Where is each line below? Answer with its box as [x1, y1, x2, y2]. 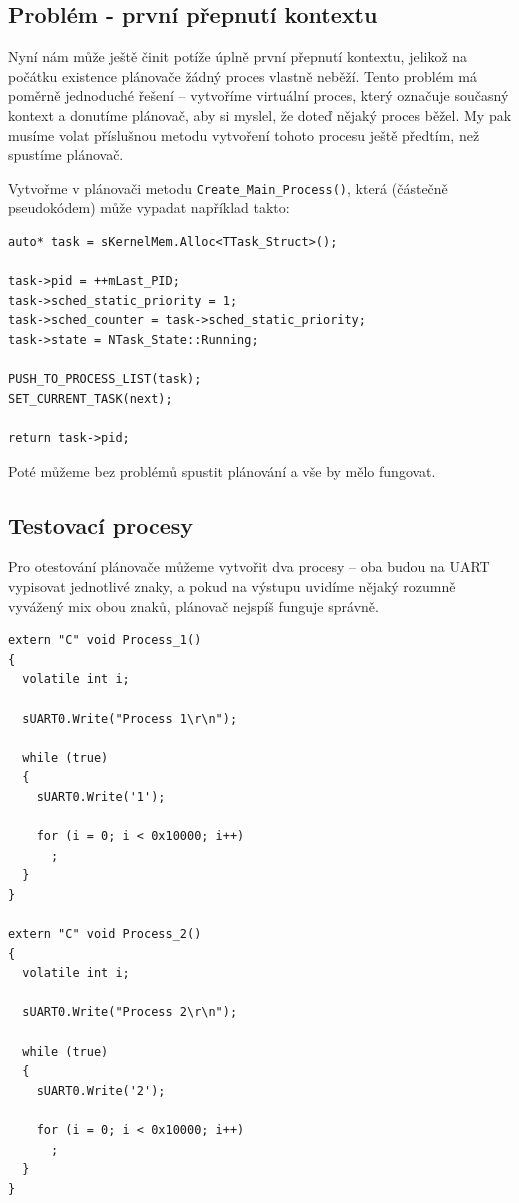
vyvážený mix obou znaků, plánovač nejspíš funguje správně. [8, 595, 379, 616]
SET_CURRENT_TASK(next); [8, 391, 173, 406]
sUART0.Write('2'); [36, 1083, 166, 1098]
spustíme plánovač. [8, 144, 124, 165]
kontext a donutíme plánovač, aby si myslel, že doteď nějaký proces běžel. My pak [8, 104, 512, 125]
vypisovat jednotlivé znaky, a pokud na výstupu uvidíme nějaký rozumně [8, 575, 456, 596]
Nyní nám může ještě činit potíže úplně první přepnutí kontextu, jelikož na [8, 46, 468, 67]
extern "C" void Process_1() [8, 633, 202, 648]
